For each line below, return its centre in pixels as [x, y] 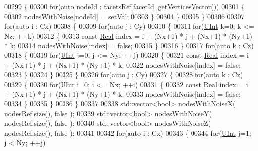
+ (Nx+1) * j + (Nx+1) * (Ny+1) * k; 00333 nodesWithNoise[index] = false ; [123, 94]
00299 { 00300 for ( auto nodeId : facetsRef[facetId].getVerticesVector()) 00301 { [125, 6]
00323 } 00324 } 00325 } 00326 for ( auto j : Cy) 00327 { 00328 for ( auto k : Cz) [124, 75]
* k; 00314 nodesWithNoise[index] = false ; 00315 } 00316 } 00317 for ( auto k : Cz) [129, 45]
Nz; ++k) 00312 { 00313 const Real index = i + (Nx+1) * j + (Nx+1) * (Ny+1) [128, 35]
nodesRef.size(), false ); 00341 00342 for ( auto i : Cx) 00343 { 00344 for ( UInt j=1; [128, 132]
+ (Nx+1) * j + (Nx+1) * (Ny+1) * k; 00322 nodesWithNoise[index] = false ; [123, 65]
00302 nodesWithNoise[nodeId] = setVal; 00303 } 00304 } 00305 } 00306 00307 [125, 16]
